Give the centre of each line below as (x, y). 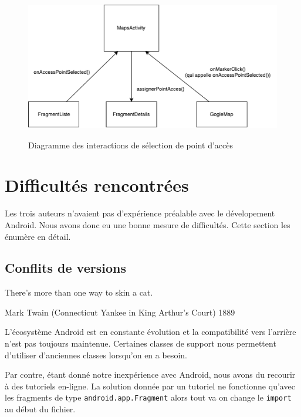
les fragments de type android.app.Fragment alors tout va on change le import (148, 397)
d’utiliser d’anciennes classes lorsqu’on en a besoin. (96, 355)
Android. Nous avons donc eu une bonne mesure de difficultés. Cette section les (148, 224)
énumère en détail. (38, 236)
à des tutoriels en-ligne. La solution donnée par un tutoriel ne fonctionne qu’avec (150, 386)
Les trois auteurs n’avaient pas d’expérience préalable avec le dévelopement (140, 213)
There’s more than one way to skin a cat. (79, 292)
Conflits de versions (65, 268)
